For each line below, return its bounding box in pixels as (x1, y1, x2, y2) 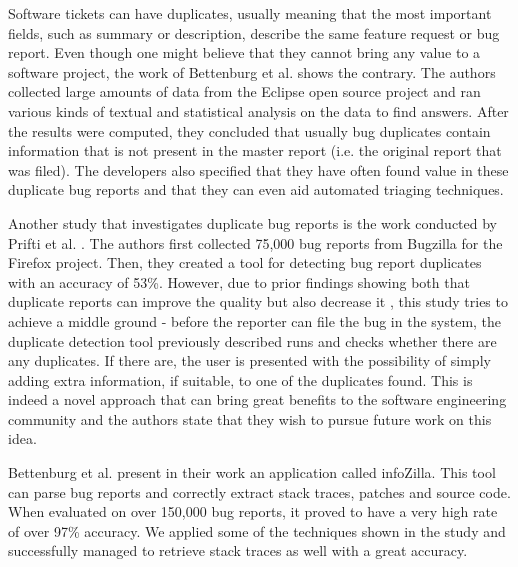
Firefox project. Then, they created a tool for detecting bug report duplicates (8, 252, 482, 273)
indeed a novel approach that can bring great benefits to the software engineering (8, 389, 507, 410)
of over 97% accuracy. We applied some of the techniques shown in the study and (8, 520, 506, 541)
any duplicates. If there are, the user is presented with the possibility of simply (8, 350, 491, 371)
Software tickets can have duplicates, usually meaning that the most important (8, 3, 492, 23)
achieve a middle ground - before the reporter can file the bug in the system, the (8, 310, 502, 331)
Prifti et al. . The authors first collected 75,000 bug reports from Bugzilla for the (8, 232, 503, 253)
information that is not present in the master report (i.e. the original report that (8, 140, 502, 161)
